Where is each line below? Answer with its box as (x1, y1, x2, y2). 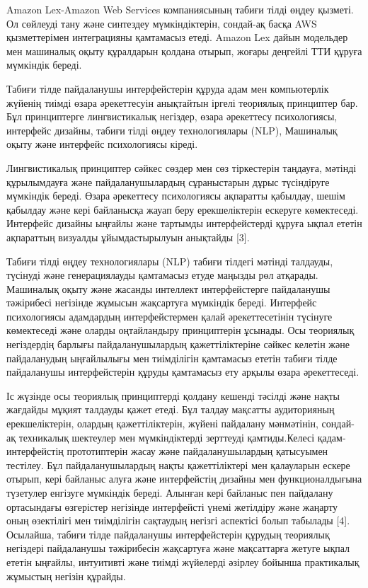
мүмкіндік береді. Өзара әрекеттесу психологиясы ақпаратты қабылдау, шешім (6, 188, 345, 203)
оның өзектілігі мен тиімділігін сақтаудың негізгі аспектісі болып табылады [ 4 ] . (6, 513, 350, 528)
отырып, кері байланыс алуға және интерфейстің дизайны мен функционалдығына (6, 471, 362, 486)
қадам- (317, 430, 346, 444)
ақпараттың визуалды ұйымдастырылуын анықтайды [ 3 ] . (6, 229, 250, 244)
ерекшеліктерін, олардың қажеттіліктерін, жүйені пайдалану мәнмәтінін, (6, 416, 318, 431)
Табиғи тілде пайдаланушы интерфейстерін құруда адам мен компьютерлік (6, 81, 329, 96)
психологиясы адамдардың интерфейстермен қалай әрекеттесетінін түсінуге (6, 309, 333, 323)
